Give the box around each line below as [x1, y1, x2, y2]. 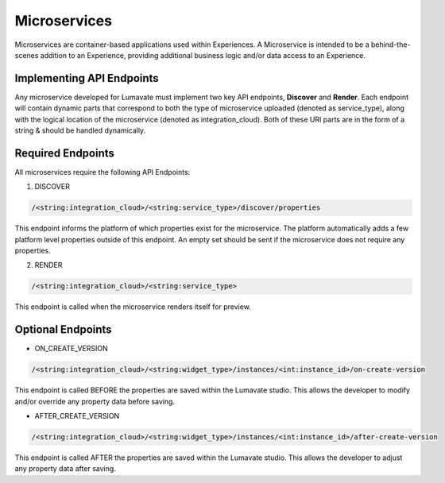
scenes [14, 50, 39, 60]
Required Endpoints [14, 146, 115, 160]
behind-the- [370, 40, 411, 49]
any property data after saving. [14, 464, 117, 473]
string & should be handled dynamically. [14, 126, 146, 135]
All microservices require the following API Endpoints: [14, 167, 191, 176]
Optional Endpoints [14, 323, 112, 337]
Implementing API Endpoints [14, 71, 159, 85]
